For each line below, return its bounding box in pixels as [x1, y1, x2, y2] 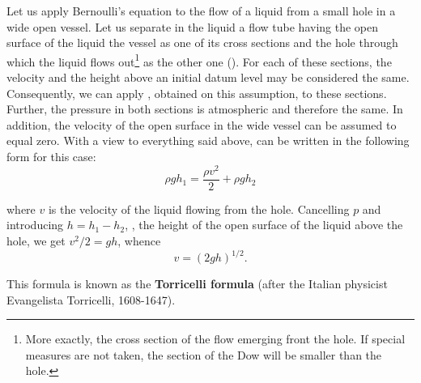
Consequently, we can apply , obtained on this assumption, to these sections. [6, 84, 387, 101]
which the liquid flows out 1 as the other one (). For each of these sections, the [6, 50, 392, 70]
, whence [117, 232, 161, 249]
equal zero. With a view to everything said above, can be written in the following [6, 132, 410, 149]
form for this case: [6, 148, 96, 164]
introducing [6, 216, 64, 233]
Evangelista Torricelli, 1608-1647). [6, 291, 176, 308]
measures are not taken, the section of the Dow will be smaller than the [25, 346, 382, 363]
